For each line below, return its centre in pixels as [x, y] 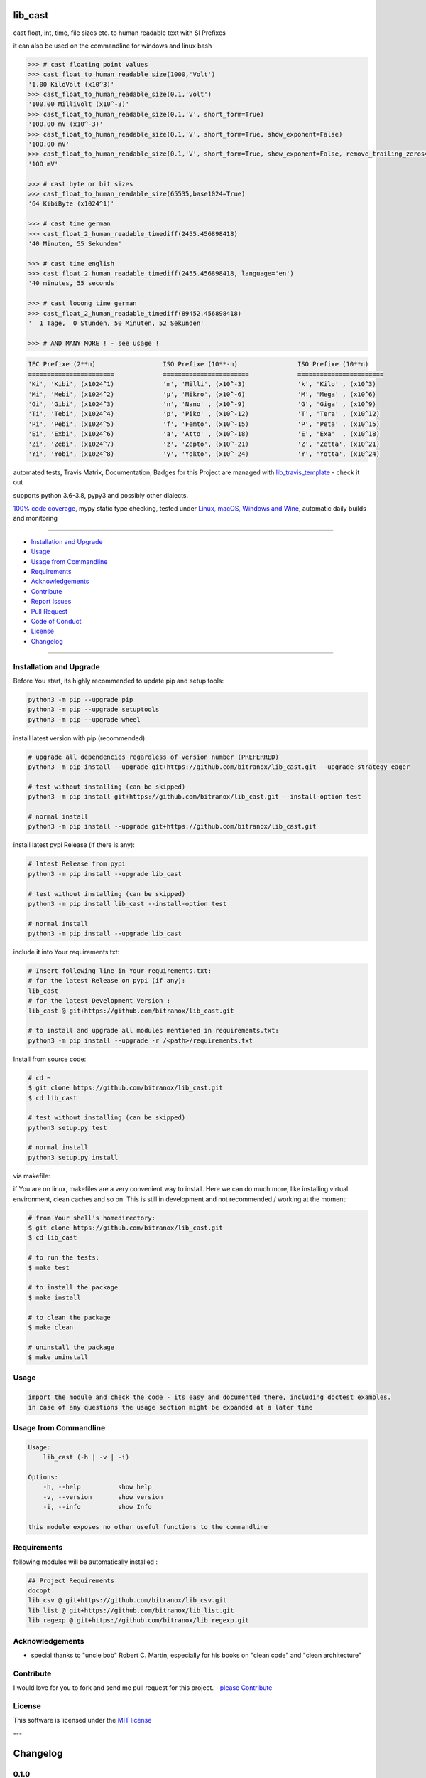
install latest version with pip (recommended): [80, 738]
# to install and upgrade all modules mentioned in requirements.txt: [154, 1031]
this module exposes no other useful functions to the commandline [148, 1527]
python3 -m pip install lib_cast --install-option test [127, 904]
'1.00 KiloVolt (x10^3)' [71, 84]
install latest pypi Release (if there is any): [74, 845]
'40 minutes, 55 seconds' [73, 283]
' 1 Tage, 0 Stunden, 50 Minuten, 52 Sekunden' [116, 323]
